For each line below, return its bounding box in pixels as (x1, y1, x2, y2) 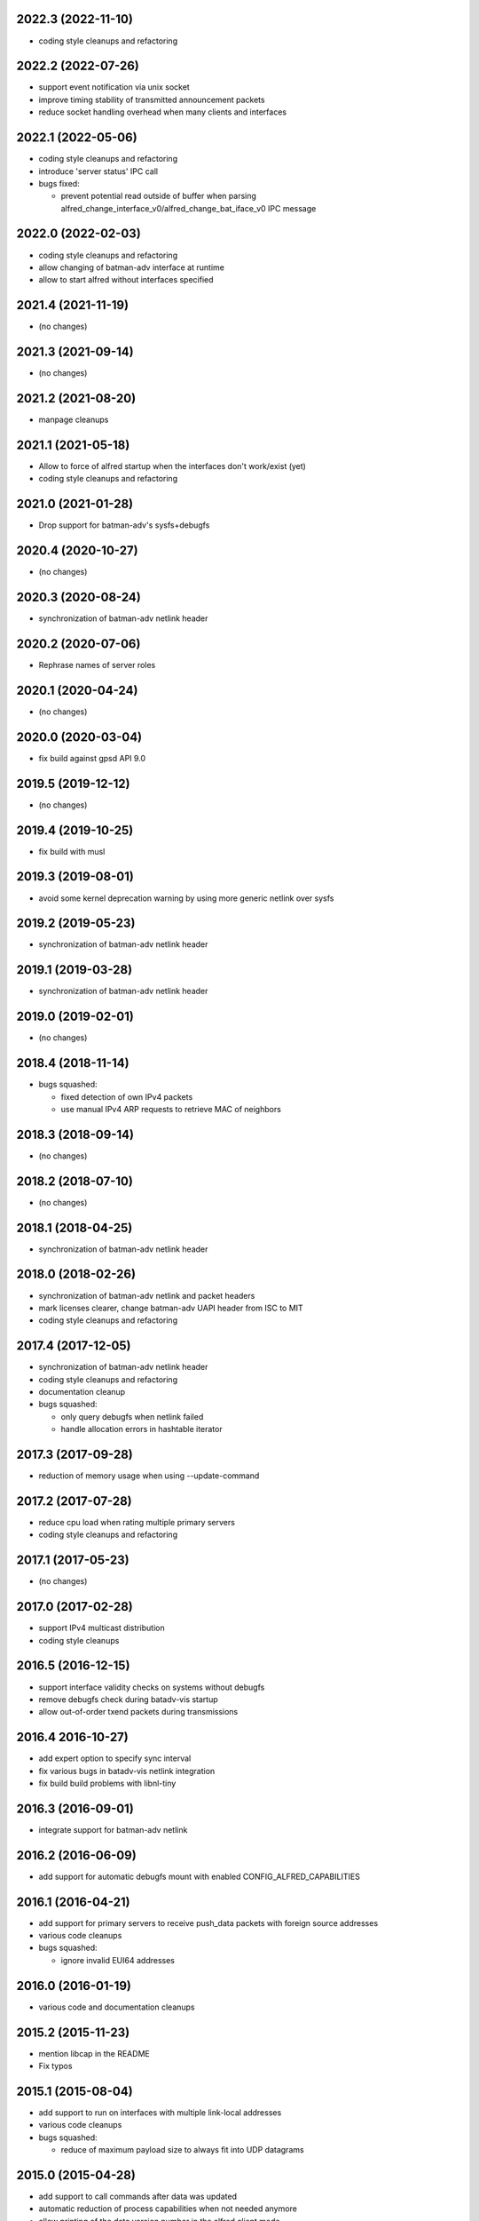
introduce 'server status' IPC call (38, 165, 159, 177)
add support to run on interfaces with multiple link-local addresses (38, 2106, 282, 2118)
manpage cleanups (38, 414, 109, 426)
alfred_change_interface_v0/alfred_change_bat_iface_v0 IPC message (60, 203, 317, 213)
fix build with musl (38, 846, 106, 856)
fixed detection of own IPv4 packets (60, 1091, 193, 1102)
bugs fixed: (38, 178, 80, 188)
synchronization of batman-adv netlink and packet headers (38, 1290, 255, 1301)
